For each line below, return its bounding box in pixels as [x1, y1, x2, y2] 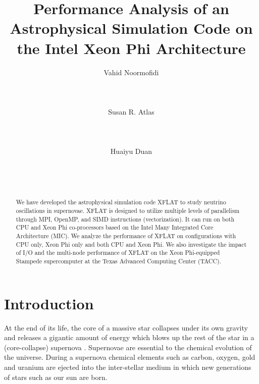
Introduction [4, 293, 94, 313]
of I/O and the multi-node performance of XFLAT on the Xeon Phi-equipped [16, 248, 220, 257]
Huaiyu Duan [110, 146, 152, 156]
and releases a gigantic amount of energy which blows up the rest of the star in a [4, 332, 254, 343]
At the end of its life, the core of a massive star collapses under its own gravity [4, 322, 248, 333]
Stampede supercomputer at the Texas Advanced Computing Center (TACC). [16, 257, 221, 265]
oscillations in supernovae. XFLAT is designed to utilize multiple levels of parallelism [16, 206, 240, 215]
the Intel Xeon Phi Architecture [17, 37, 246, 58]
